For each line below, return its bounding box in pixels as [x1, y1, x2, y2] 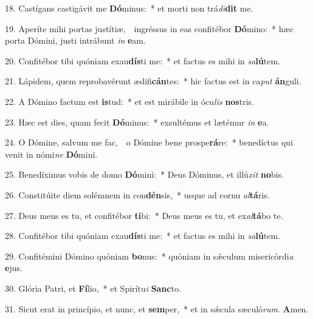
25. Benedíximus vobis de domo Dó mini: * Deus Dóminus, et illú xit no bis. [5, 168, 284, 181]
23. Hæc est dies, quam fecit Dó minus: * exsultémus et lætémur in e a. [5, 115, 269, 128]
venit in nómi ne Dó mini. [5, 147, 98, 160]
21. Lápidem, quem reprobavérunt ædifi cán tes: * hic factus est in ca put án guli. [5, 75, 301, 87]
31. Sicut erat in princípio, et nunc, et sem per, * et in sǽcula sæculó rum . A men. [5, 302, 309, 315]
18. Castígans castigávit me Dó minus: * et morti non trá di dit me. [5, 2, 253, 14]
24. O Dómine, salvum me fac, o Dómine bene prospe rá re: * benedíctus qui [5, 136, 294, 149]
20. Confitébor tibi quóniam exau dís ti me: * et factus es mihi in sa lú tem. [5, 54, 281, 67]
